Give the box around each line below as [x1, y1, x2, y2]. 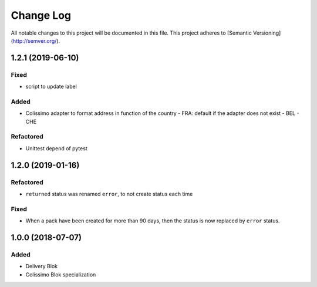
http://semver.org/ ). [12, 37, 60, 44]
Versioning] [252, 29, 281, 36]
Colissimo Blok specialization [25, 271, 96, 278]
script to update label [25, 83, 77, 90]
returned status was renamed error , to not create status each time [25, 190, 193, 197]
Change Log [11, 9, 72, 22]
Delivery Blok [25, 263, 58, 270]
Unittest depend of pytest [25, 144, 87, 152]
